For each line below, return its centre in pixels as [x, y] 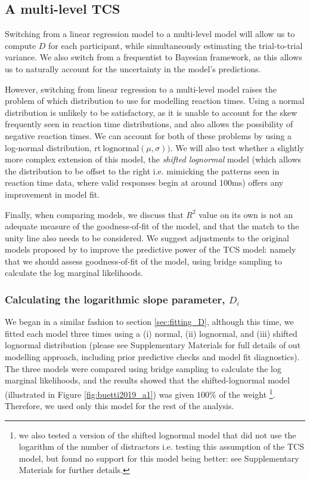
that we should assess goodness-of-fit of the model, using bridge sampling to [144, 261]
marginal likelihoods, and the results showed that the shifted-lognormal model [148, 380]
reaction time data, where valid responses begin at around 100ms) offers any [144, 182]
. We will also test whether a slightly [237, 147]
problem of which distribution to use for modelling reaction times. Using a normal [155, 101]
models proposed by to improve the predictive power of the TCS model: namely [151, 249]
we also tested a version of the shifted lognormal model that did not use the [157, 435]
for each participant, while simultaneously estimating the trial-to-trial [176, 45]
